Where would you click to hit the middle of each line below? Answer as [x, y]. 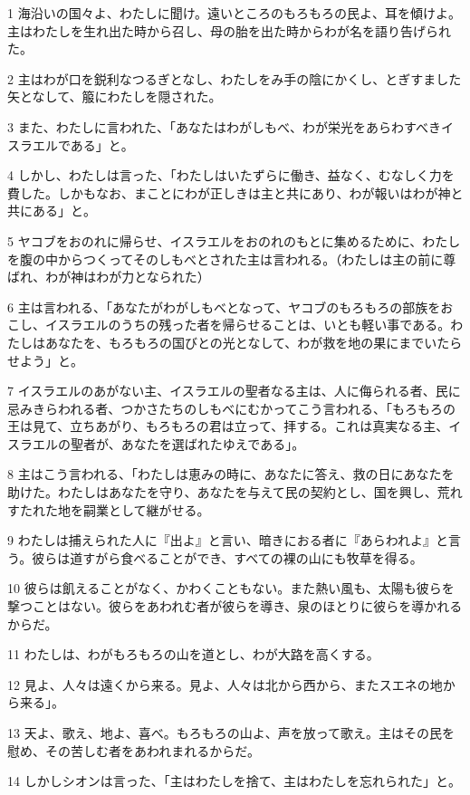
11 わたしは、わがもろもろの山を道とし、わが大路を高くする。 [193, 654]
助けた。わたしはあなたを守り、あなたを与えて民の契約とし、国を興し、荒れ [235, 492]
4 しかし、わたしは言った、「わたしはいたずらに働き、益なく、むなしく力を [231, 175]
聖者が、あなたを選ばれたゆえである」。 [187, 443]
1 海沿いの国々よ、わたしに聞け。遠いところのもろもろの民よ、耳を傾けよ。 [234, 13]
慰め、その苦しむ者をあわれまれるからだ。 [134, 750]
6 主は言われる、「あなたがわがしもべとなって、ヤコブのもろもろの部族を [224, 307]
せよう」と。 [45, 360]
